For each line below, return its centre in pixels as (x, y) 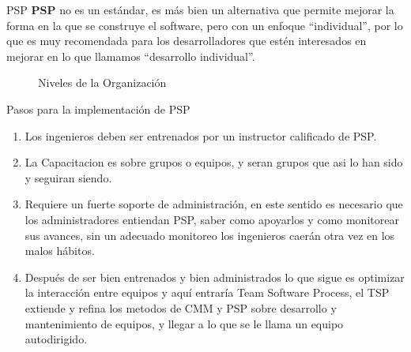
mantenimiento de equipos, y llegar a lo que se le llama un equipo (184, 323)
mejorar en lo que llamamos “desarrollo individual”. (131, 56)
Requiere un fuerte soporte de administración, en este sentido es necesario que (214, 204)
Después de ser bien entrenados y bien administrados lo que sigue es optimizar (215, 277)
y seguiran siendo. (68, 177)
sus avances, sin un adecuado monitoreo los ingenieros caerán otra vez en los (210, 235)
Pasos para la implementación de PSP (98, 109)
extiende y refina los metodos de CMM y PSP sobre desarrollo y (181, 307)
